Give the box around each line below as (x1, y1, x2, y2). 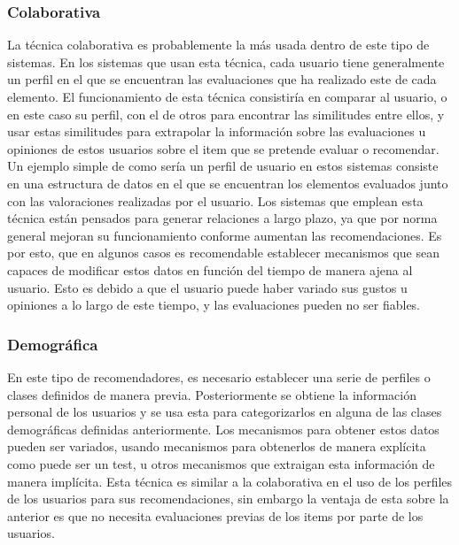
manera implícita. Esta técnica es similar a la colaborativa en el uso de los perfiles (7, 472, 453, 490)
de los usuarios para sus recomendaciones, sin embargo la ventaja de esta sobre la (7, 489, 449, 508)
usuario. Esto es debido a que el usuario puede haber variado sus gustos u (7, 278, 408, 296)
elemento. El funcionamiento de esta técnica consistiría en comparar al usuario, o (7, 88, 447, 105)
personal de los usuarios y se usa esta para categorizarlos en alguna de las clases (7, 403, 442, 421)
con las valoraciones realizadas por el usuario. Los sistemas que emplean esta (7, 191, 424, 210)
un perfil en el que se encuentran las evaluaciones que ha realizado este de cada (7, 70, 437, 88)
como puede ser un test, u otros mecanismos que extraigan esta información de (7, 454, 435, 472)
